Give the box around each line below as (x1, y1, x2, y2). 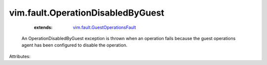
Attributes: (9, 53, 31, 59)
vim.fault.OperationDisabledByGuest (9, 7, 165, 18)
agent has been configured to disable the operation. (21, 42, 128, 48)
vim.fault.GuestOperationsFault (73, 24, 136, 30)
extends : (34, 24, 53, 30)
